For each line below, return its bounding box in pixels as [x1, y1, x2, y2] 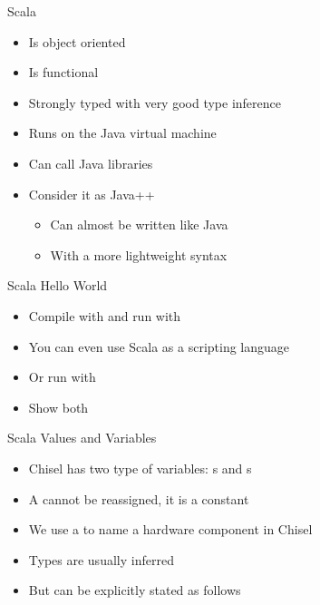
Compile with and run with [28, 306, 181, 325]
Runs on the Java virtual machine [28, 123, 217, 142]
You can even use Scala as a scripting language [28, 337, 290, 356]
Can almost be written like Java [50, 215, 228, 234]
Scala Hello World [7, 276, 108, 295]
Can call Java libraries [28, 153, 153, 172]
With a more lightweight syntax [50, 245, 228, 264]
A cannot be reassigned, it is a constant [28, 489, 249, 508]
